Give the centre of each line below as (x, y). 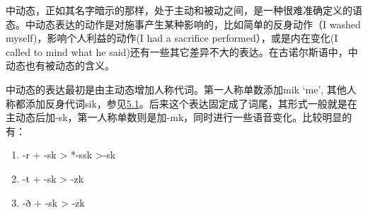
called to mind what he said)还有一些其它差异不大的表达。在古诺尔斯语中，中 (182, 51)
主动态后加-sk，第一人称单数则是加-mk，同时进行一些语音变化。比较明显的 (179, 117)
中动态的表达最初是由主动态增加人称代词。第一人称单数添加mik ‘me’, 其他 (176, 89)
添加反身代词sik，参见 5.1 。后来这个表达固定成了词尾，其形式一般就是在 (191, 103)
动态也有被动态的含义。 (60, 65)
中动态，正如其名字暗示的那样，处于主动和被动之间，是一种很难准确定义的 (179, 10)
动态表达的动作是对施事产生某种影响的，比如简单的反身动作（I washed (198, 24)
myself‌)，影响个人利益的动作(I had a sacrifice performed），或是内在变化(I (172, 38)
